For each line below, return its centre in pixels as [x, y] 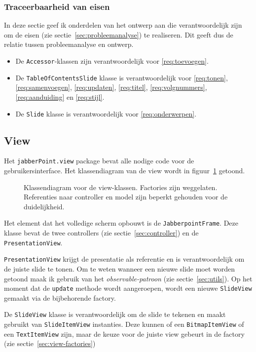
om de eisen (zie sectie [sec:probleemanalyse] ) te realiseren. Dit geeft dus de [119, 34]
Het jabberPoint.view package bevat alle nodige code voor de [99, 161]
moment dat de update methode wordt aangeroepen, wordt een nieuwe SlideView [128, 288]
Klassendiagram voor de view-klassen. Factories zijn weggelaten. [121, 187]
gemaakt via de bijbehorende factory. [60, 297]
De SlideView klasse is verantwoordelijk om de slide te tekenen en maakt [115, 314]
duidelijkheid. [44, 206]
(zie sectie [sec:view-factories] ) [50, 343]
